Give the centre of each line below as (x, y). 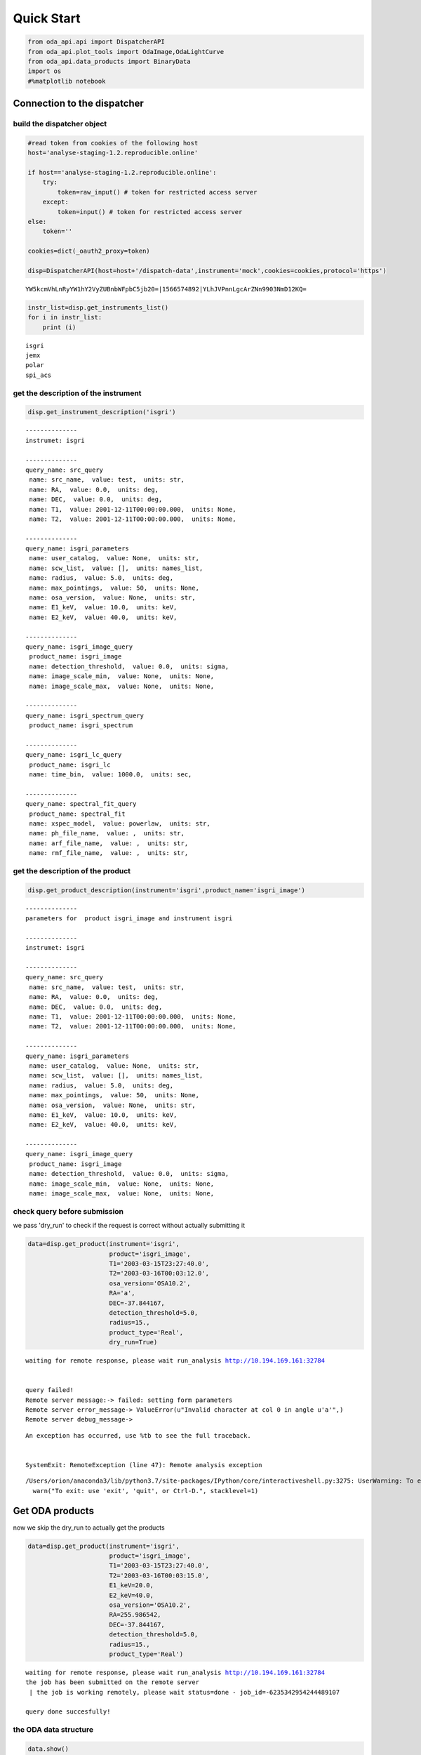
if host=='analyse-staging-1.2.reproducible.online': (122, 173)
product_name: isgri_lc (70, 764)
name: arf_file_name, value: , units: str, (109, 843)
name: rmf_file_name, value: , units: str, (109, 853)
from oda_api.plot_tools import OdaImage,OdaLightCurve (126, 52)
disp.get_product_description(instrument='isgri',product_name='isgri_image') (166, 890)
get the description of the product (72, 870)
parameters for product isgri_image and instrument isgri (129, 919)
